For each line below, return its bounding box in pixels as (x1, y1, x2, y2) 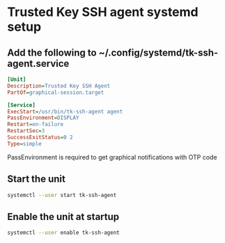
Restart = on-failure (7, 121, 64, 128)
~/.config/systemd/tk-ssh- (98, 47, 219, 58)
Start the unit (7, 173, 66, 185)
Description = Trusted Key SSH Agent (7, 82, 111, 89)
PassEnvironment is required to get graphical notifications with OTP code (7, 152, 217, 161)
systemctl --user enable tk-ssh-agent (7, 229, 120, 237)
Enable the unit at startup (7, 210, 120, 223)
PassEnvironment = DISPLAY (7, 114, 79, 122)
